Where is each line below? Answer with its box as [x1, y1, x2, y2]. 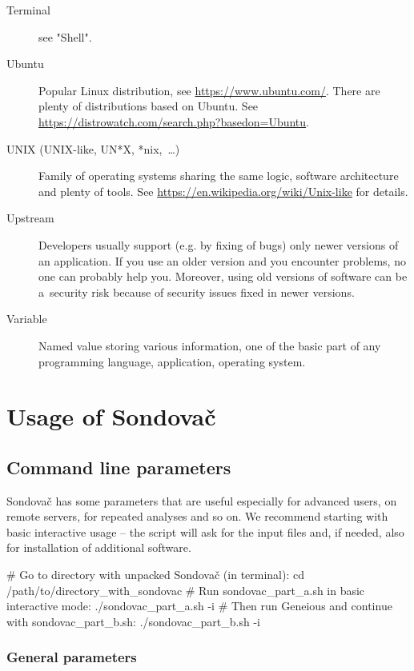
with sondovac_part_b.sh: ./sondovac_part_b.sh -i [6, 613, 260, 629]
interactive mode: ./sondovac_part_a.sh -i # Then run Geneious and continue [6, 597, 392, 614]
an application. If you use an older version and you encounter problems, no [38, 252, 406, 269]
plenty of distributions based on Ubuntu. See [38, 98, 259, 114]
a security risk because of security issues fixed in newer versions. [38, 283, 355, 300]
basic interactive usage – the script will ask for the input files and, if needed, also [6, 523, 404, 540]
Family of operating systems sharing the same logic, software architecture [38, 167, 399, 184]
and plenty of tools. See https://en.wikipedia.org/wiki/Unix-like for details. [38, 182, 408, 199]
